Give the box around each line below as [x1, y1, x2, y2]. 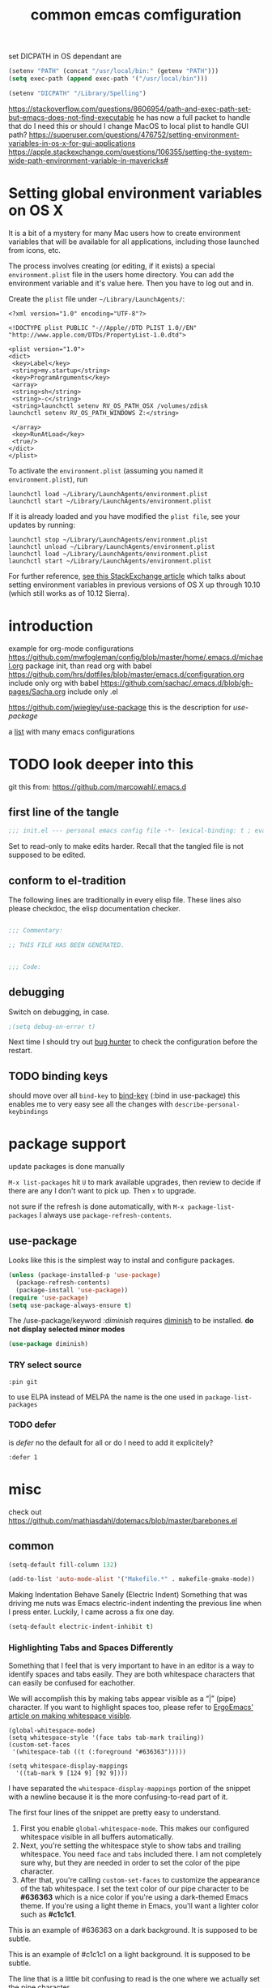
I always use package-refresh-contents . [39, 1210, 172, 1220]
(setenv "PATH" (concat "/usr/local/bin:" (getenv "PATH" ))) [8, 67, 219, 75]
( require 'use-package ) [8, 1293, 89, 1302]
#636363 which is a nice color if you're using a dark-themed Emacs [19, 1892, 249, 1902]
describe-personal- [174, 1101, 240, 1109]
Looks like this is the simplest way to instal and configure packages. [8, 1255, 236, 1265]
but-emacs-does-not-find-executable [8, 112, 135, 122]
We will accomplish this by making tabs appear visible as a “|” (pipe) [8, 1693, 236, 1703]
